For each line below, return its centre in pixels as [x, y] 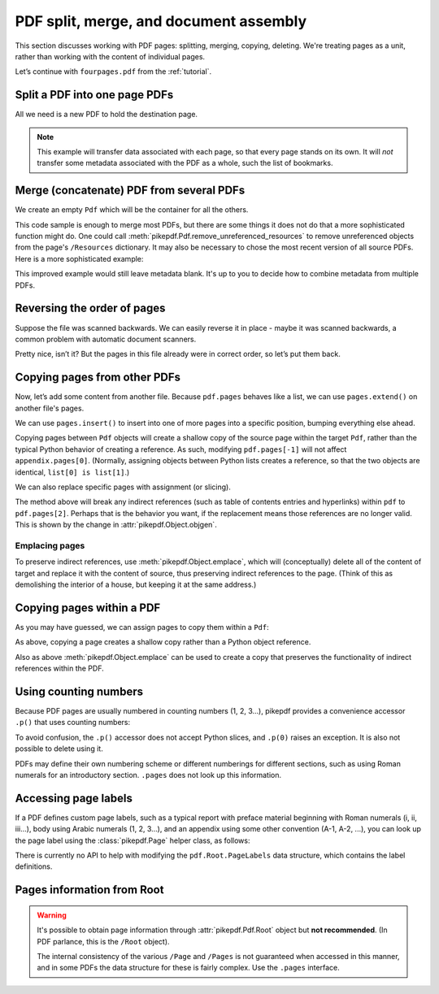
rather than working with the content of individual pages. [110, 56]
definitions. [34, 866]
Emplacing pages [50, 545]
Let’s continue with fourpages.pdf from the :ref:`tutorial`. [113, 72]
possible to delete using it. [59, 749]
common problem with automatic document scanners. [106, 339]
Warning [52, 915]
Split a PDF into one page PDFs [94, 95]
